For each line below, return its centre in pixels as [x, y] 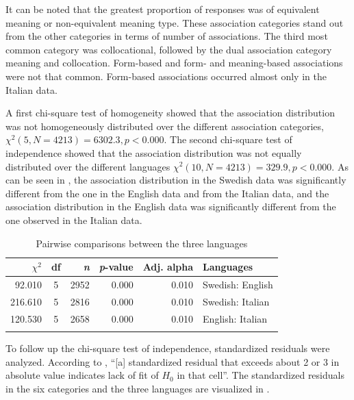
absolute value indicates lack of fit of [82, 375]
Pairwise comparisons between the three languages [142, 243]
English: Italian [235, 318]
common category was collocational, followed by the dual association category [169, 49]
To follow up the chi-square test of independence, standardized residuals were [168, 348]
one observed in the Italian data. [74, 220]
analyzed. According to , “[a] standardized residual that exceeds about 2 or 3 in [173, 361]
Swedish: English [238, 284]
